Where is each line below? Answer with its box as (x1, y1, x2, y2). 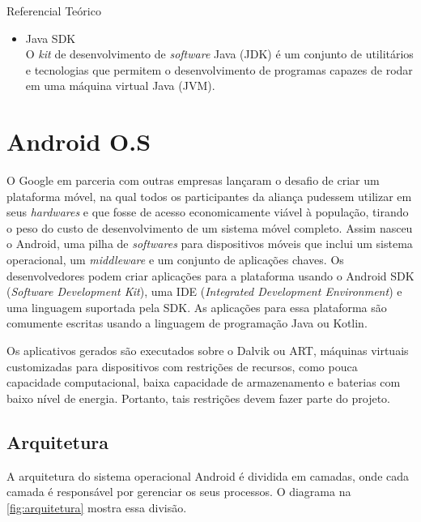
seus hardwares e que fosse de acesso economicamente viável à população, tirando (6, 203, 409, 220)
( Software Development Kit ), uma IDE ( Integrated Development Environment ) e (6, 283, 402, 300)
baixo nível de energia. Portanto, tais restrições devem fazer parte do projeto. (6, 389, 390, 406)
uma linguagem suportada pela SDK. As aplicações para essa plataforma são (6, 298, 387, 315)
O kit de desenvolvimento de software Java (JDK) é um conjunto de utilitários (25, 45, 414, 62)
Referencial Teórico (6, 2, 101, 19)
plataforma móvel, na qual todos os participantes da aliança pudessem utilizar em (6, 187, 412, 204)
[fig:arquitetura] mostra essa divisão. (6, 498, 187, 516)
